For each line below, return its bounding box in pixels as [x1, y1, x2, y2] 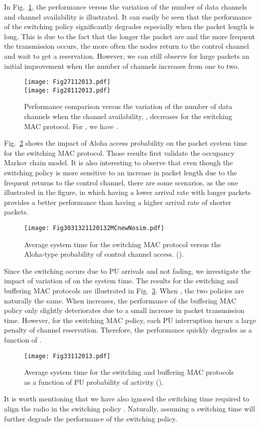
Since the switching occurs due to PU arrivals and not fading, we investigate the [4, 265, 251, 276]
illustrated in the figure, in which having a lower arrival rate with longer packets [4, 187, 251, 197]
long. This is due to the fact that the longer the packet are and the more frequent [4, 31, 255, 41]
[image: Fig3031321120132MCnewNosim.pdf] [24, 225, 165, 232]
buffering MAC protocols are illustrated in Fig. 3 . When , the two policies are [4, 285, 244, 296]
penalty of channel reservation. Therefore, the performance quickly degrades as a [4, 325, 252, 335]
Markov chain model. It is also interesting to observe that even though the [4, 157, 233, 168]
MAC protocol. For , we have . [24, 121, 118, 131]
